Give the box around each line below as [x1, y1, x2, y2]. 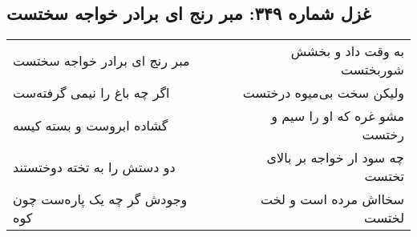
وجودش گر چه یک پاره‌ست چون [13, 190, 188, 209]
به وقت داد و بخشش [290, 42, 404, 61]
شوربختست [341, 60, 404, 79]
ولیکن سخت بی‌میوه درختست [242, 83, 404, 102]
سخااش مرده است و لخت [260, 190, 404, 209]
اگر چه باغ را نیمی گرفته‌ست [13, 83, 170, 102]
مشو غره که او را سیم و [271, 106, 404, 126]
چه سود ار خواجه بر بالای [266, 148, 404, 167]
